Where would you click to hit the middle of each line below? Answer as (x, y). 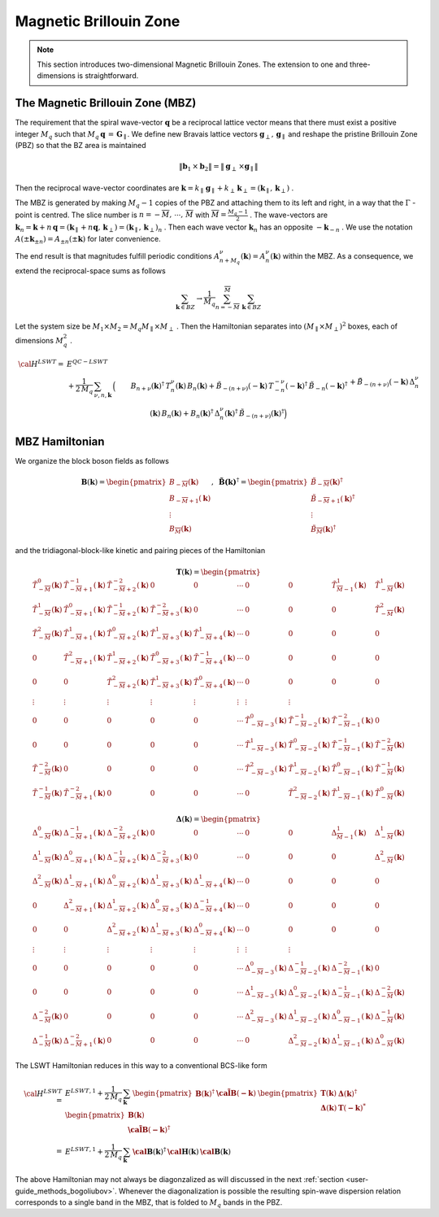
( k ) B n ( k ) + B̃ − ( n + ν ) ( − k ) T (224, 386)
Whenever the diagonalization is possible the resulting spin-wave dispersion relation (260, 1191)
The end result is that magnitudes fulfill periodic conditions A (117, 255)
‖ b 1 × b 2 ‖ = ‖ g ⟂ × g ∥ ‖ (219, 167)
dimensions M (39, 340)
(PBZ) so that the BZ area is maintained (80, 146)
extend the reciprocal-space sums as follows (90, 270)
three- (361, 64)
